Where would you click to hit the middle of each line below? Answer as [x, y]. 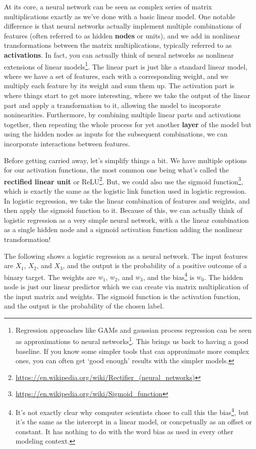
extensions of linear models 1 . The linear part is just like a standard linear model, [126, 66]
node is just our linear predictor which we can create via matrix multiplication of [126, 286]
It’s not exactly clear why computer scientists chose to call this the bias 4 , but [132, 411]
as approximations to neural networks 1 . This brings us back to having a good [132, 341]
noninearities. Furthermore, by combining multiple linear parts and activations [122, 115]
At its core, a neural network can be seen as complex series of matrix [108, 6]
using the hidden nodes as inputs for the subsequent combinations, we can [116, 134]
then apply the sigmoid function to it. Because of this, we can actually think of [123, 210]
